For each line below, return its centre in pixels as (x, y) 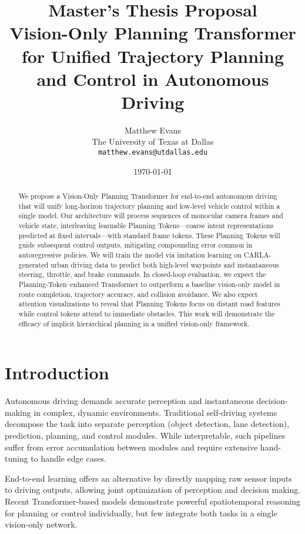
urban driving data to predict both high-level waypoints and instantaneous (165, 264)
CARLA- (257, 255)
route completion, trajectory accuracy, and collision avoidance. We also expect (138, 294)
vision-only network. (41, 524)
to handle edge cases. (68, 458)
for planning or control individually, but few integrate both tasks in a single (141, 513)
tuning (16, 458)
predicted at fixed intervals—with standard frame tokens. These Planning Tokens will (149, 235)
